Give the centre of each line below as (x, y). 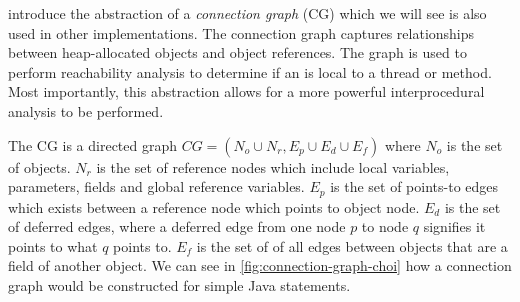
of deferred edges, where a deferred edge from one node (177, 226)
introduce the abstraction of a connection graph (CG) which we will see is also (247, 13)
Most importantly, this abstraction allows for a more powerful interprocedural (246, 91)
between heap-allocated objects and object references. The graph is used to (237, 52)
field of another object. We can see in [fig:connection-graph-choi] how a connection (260, 265)
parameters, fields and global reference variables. (156, 186)
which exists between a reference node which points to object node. (214, 206)
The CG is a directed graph (93, 144)
